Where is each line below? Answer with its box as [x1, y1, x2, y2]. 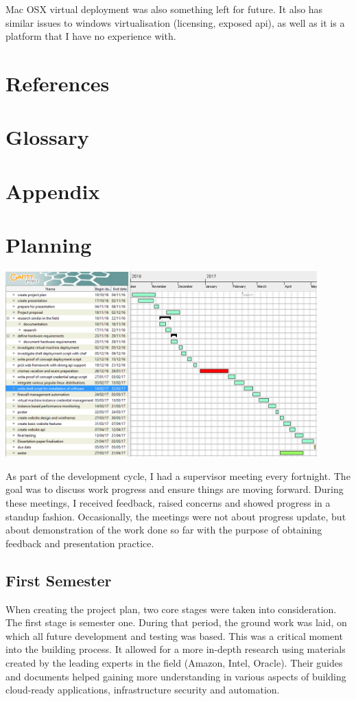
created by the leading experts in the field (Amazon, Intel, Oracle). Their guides [5, 655, 343, 669]
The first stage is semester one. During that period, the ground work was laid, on [5, 615, 347, 630]
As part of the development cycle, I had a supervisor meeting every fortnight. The [5, 468, 351, 483]
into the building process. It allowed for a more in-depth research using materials [5, 642, 346, 656]
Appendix [5, 176, 100, 205]
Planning [5, 231, 92, 259]
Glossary [5, 123, 89, 151]
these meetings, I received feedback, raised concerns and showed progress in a [5, 495, 331, 509]
